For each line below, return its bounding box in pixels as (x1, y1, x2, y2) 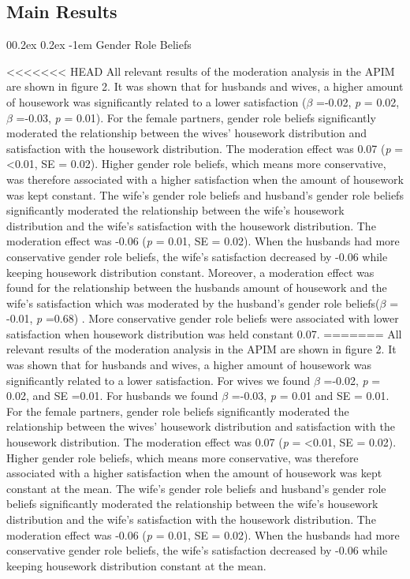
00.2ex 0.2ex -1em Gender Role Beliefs (6, 36, 192, 53)
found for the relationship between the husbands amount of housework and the (6, 279, 387, 296)
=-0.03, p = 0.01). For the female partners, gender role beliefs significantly (16, 109, 376, 125)
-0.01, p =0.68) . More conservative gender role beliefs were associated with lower (6, 310, 399, 327)
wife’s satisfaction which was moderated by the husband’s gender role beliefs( (6, 294, 380, 311)
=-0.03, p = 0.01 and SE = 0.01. (231, 387, 389, 404)
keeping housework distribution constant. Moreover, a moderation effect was (6, 263, 375, 280)
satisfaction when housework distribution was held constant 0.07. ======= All (6, 325, 402, 342)
